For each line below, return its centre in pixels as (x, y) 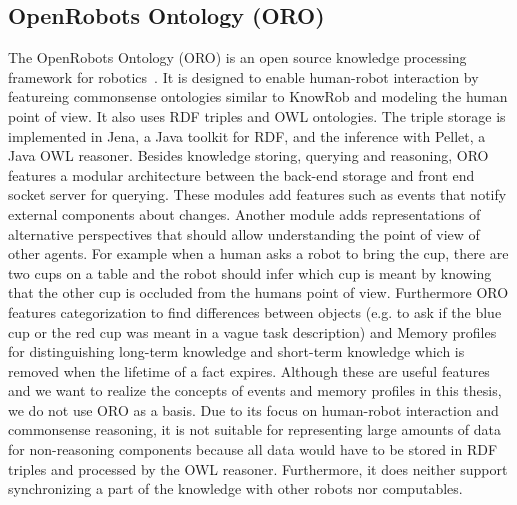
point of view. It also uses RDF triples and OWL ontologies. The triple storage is (257, 115)
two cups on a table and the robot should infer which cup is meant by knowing (250, 272)
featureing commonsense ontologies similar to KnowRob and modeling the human (258, 96)
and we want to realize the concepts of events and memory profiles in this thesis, (255, 390)
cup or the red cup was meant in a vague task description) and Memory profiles (252, 331)
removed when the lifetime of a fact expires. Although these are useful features (249, 370)
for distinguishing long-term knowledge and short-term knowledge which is (236, 351)
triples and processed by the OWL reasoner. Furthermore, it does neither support (258, 468)
